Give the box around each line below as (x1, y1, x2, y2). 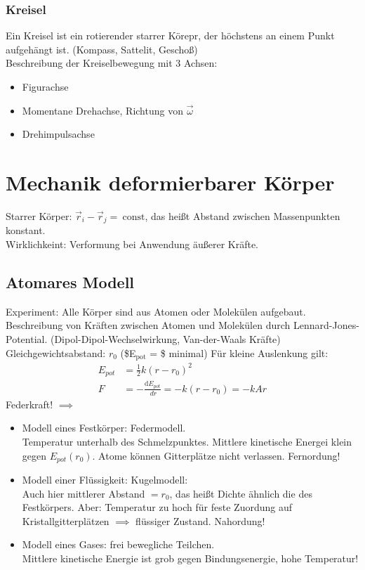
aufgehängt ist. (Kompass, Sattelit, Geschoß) (6, 41, 198, 56)
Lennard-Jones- (293, 318, 359, 332)
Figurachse (22, 79, 69, 93)
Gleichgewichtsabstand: (6, 345, 106, 360)
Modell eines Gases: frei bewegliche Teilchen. (22, 537, 215, 552)
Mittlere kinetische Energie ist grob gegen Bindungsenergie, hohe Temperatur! (22, 550, 359, 565)
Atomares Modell (6, 271, 135, 292)
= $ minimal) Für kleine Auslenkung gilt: (150, 345, 328, 360)
